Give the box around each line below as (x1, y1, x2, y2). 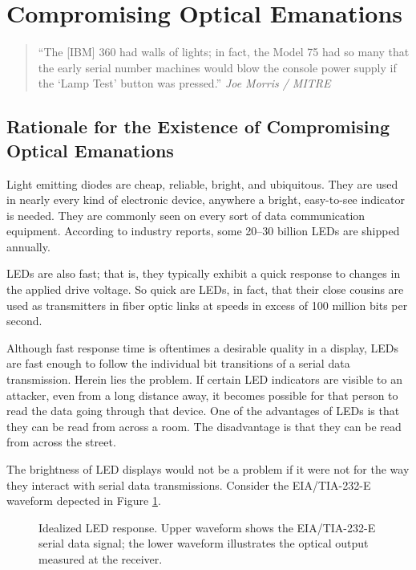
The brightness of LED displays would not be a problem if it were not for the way (6, 461, 410, 477)
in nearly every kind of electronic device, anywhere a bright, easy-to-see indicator (6, 191, 405, 208)
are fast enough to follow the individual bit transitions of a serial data (6, 355, 350, 372)
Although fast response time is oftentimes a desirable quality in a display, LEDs (6, 339, 398, 356)
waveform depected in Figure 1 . (6, 492, 161, 509)
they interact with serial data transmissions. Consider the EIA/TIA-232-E (6, 476, 371, 493)
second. (6, 312, 42, 329)
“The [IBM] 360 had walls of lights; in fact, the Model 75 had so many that (38, 43, 410, 60)
